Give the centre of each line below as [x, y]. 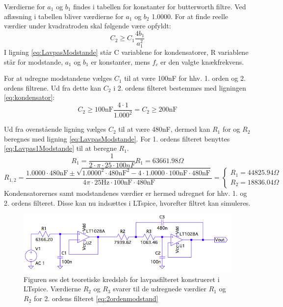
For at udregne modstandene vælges [58, 78]
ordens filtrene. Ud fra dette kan [53, 87]
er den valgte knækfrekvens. [202, 61]
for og [231, 129]
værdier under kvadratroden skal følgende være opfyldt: [88, 26]
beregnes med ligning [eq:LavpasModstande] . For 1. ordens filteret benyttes [117, 138]
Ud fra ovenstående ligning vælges [55, 129]
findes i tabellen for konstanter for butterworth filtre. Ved [160, 6]
